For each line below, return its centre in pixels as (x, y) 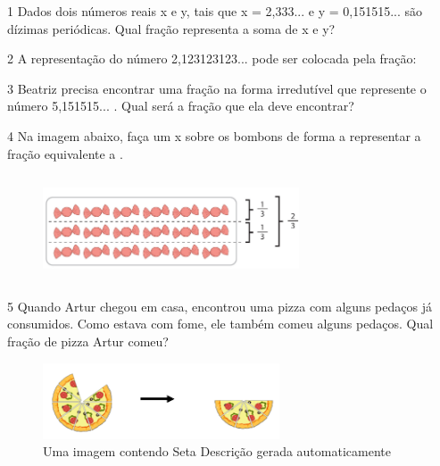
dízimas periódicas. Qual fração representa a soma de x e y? (171, 28)
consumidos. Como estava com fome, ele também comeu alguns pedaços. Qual (220, 324)
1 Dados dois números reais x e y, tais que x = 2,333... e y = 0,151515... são (215, 11)
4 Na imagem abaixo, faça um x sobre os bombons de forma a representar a (214, 135)
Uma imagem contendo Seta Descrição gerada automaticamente (217, 451)
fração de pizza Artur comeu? (88, 341)
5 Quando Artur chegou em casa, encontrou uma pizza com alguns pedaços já (220, 306)
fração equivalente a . (65, 153)
